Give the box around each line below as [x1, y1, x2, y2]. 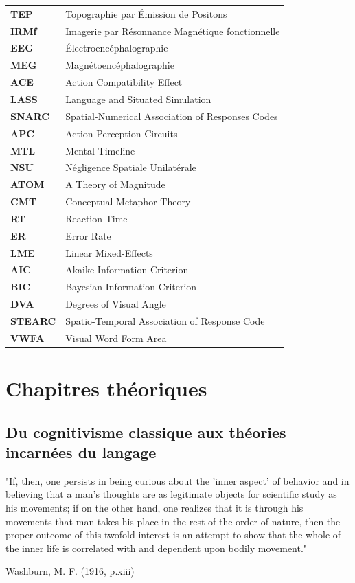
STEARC [10, 313, 56, 328]
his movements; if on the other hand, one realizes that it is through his [5, 501, 304, 515]
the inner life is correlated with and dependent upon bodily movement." [5, 540, 308, 555]
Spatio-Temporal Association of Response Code [65, 313, 265, 328]
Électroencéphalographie [65, 41, 168, 55]
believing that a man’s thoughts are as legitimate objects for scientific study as [5, 487, 337, 501]
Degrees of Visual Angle [65, 297, 166, 311]
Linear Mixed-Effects [65, 245, 153, 260]
